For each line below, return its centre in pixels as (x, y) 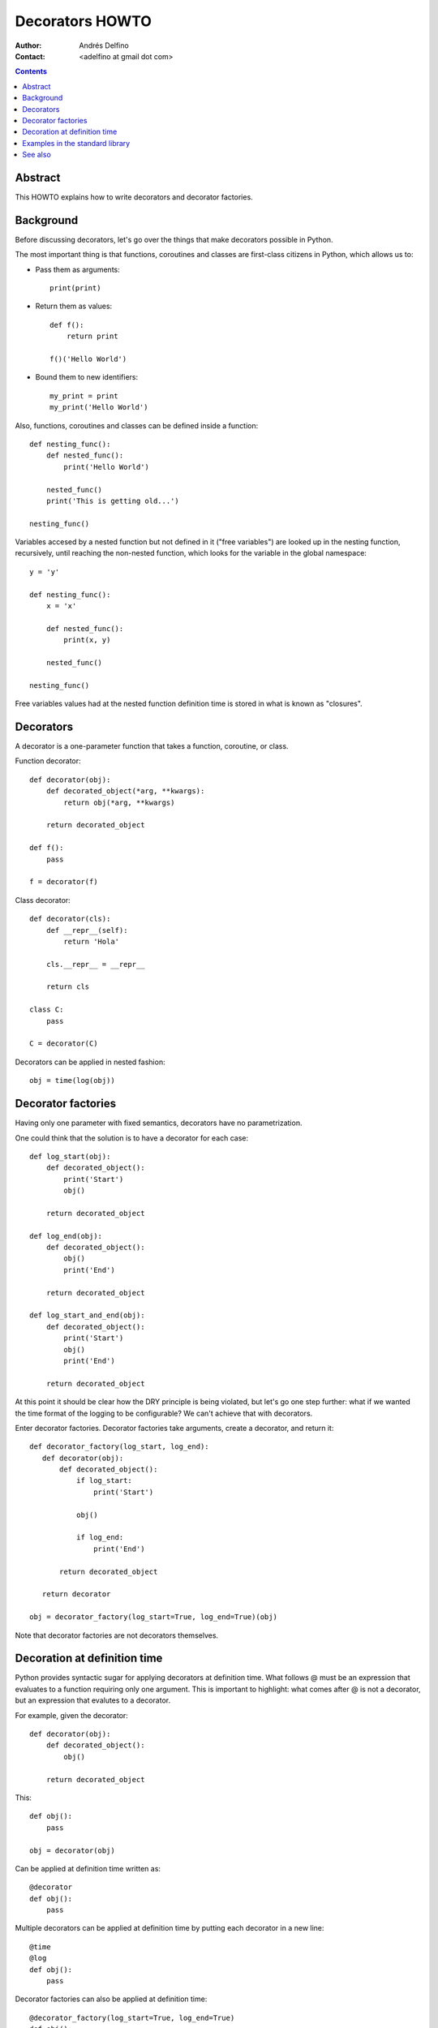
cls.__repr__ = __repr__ (95, 964)
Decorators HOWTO (83, 21)
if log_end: (100, 1538)
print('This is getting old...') (113, 501)
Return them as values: (74, 306)
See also (37, 155)
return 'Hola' (92, 941)
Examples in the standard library (76, 143)
